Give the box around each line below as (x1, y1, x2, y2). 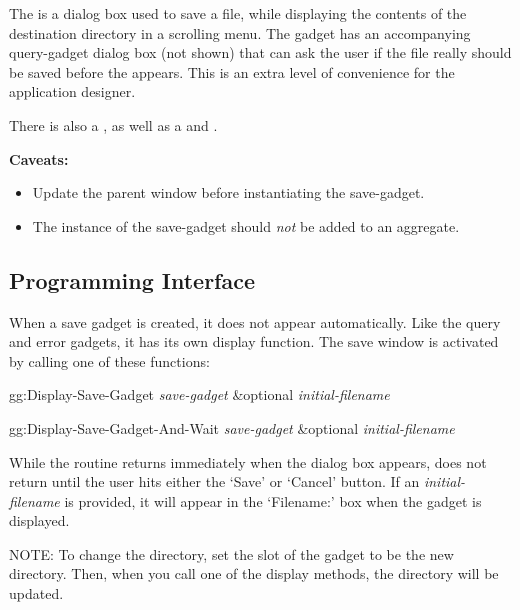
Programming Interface (9, 264, 255, 295)
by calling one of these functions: (9, 350, 210, 371)
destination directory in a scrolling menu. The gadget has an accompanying (9, 22, 471, 43)
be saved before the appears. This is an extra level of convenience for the (9, 61, 455, 82)
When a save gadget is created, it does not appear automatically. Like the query (9, 311, 501, 332)
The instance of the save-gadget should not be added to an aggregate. (32, 215, 460, 236)
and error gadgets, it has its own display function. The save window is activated (9, 331, 499, 352)
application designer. (9, 81, 136, 102)
